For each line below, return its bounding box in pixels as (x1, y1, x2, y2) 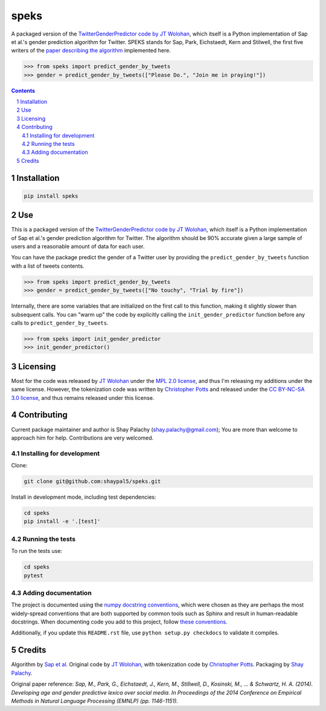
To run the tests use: (11, 548, 63, 555)
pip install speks (24, 192, 78, 199)
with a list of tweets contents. (11, 262, 85, 270)
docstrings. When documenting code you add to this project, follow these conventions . (11, 618, 228, 625)
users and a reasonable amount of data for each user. (11, 243, 145, 250)
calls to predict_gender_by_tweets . (11, 320, 109, 327)
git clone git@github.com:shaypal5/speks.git (24, 478, 161, 485)
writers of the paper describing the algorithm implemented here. (11, 47, 171, 54)
